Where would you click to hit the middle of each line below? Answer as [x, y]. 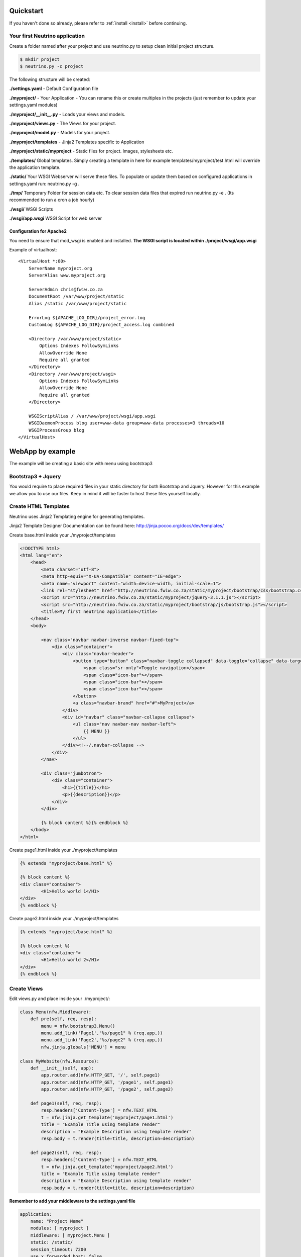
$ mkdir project [40, 59]
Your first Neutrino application [47, 36]
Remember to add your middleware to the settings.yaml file [72, 1201]
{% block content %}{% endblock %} [85, 823]
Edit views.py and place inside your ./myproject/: [60, 999]
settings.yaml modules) [33, 105]
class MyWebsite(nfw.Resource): [60, 1061]
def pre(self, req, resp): [64, 1019]
